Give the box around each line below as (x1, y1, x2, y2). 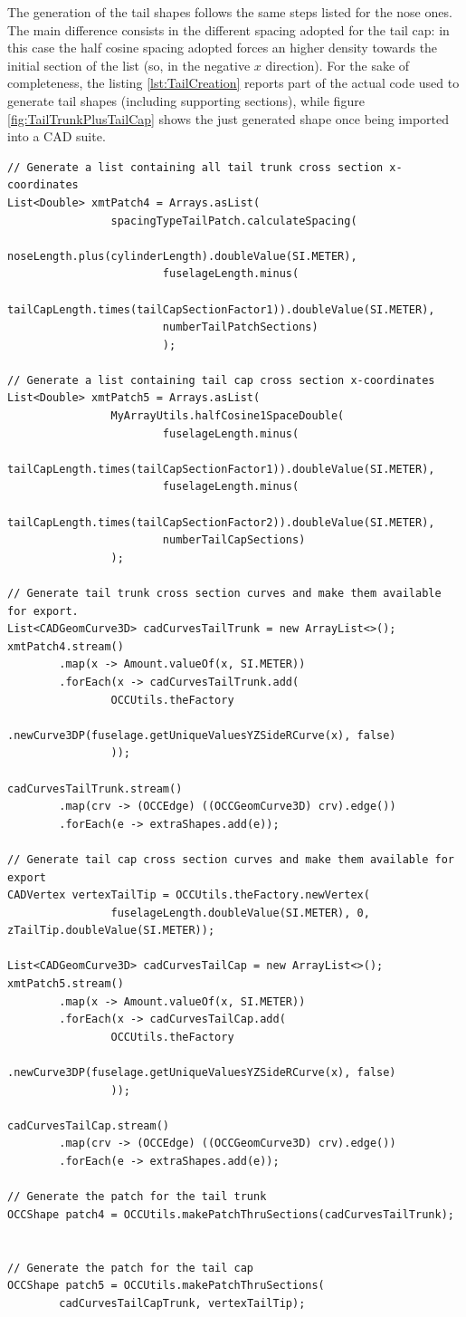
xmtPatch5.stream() (7, 977, 124, 991)
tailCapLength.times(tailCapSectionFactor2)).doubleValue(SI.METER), (7, 515, 435, 529)
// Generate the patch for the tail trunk (7, 1190, 267, 1204)
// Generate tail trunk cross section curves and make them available (7, 587, 442, 600)
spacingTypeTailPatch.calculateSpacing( (110, 214, 357, 227)
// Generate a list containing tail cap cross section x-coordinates (7, 373, 435, 387)
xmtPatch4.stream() (7, 639, 124, 653)
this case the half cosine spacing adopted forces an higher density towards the (7, 38, 438, 57)
